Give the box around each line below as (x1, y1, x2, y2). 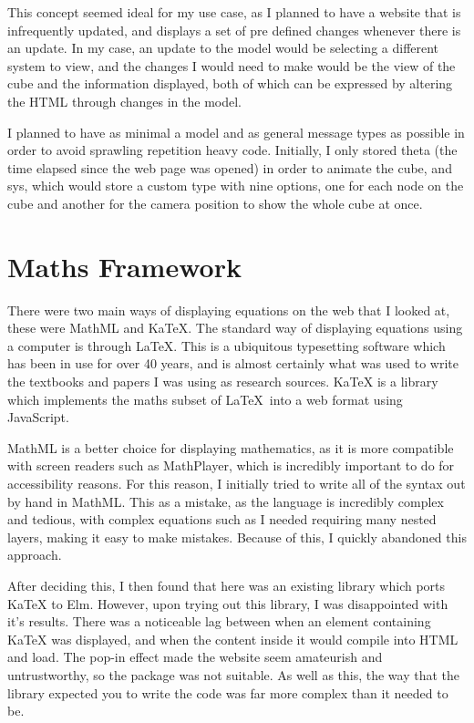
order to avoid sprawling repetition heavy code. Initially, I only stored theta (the (7, 140, 458, 160)
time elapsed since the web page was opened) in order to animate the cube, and (7, 158, 452, 177)
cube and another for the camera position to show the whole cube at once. (7, 193, 423, 212)
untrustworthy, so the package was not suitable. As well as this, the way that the (7, 665, 460, 684)
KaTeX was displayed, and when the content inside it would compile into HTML (7, 629, 459, 648)
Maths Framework (7, 247, 242, 284)
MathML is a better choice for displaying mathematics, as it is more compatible (7, 438, 454, 457)
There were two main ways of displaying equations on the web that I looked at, (7, 300, 450, 319)
